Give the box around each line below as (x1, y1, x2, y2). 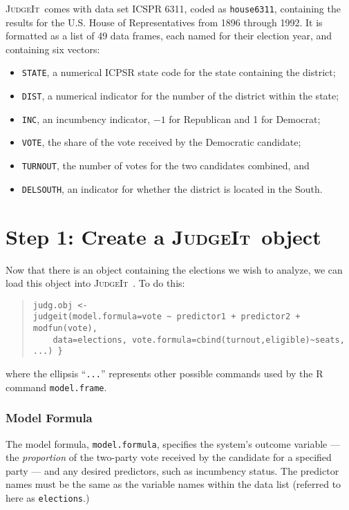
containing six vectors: (6, 41, 100, 56)
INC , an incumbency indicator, (21, 111, 151, 126)
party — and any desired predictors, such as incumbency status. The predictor (6, 463, 339, 478)
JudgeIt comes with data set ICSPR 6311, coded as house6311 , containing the (6, 1, 341, 15)
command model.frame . (6, 379, 107, 394)
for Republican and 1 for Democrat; (169, 111, 321, 126)
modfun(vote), (32, 323, 97, 333)
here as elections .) (6, 490, 90, 504)
